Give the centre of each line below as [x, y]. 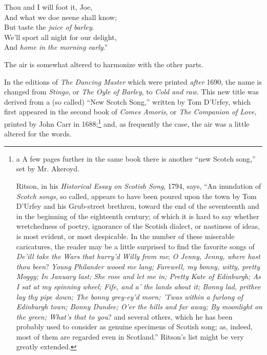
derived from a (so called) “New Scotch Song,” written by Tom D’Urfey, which [128, 101]
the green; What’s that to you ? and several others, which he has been [124, 316]
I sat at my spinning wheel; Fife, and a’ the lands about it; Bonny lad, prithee [138, 286]
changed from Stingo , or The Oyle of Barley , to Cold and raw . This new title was [132, 92]
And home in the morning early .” [56, 47]
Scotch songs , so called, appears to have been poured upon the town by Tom [136, 196]
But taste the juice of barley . [49, 27]
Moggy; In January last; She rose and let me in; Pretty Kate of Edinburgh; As [138, 276]
